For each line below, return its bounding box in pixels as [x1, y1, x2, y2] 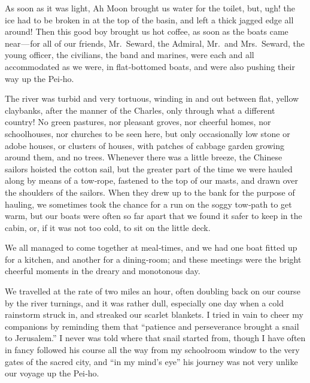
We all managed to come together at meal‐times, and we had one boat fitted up [5, 241, 297, 254]
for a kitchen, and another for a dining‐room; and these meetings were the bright [5, 253, 302, 265]
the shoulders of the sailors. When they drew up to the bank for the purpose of [5, 186, 295, 198]
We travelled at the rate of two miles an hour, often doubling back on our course [5, 285, 300, 297]
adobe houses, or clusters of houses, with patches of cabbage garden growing [5, 139, 284, 151]
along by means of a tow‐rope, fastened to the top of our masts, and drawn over [5, 174, 299, 187]
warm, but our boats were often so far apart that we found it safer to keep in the [5, 209, 302, 222]
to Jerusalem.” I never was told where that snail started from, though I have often [5, 332, 306, 344]
